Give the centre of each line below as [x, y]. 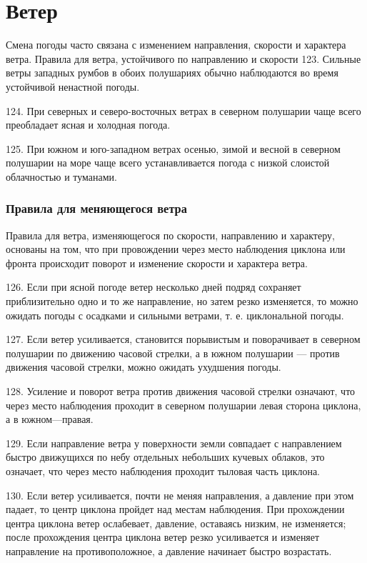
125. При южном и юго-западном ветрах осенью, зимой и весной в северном [173, 148]
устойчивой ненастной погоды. [73, 86]
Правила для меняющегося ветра [96, 208]
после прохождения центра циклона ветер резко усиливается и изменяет [163, 537]
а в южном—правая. [50, 419]
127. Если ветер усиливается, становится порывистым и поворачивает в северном [183, 339]
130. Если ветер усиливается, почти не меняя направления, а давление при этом [180, 495]
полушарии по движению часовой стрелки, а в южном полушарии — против [173, 353]
